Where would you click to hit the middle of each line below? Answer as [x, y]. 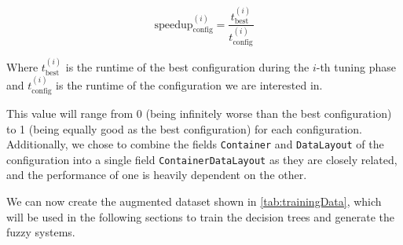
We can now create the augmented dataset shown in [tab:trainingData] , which [194, 201]
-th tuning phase [356, 67]
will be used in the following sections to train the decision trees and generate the [200, 216]
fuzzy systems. [41, 232]
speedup [174, 25]
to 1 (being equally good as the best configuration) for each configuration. [184, 128]
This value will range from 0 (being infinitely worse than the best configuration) [199, 113]
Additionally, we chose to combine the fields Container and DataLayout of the [195, 144]
